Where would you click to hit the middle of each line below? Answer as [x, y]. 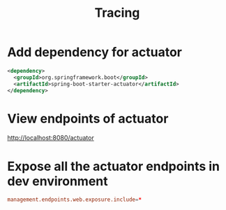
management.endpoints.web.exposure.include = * [74, 200]
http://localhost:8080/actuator [51, 138]
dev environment [58, 181]
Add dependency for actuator [95, 52]
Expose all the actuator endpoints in [114, 166]
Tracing [117, 13]
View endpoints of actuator [88, 119]
